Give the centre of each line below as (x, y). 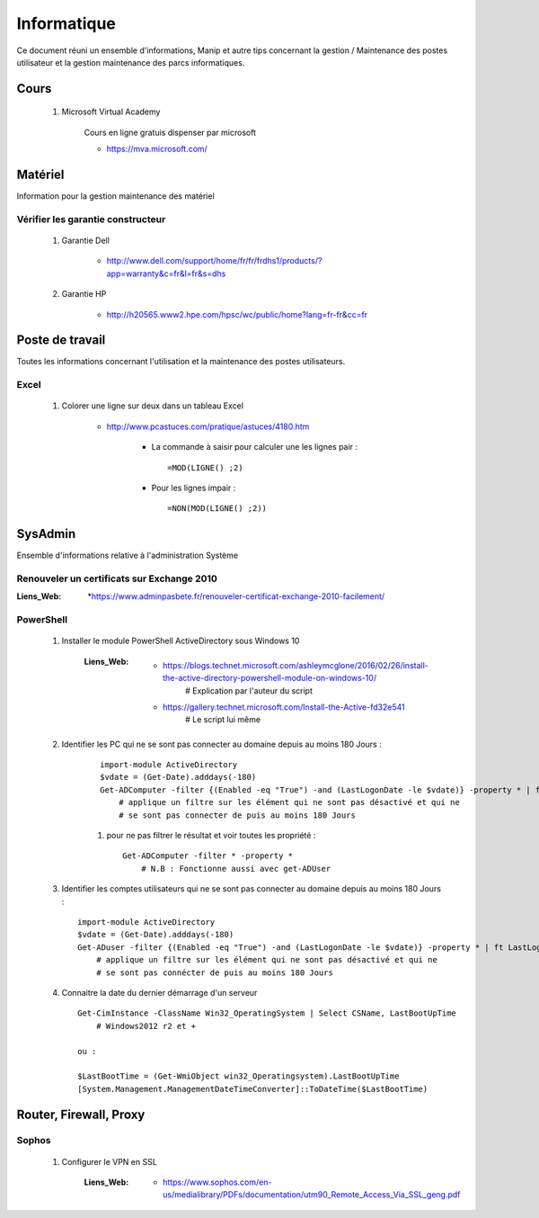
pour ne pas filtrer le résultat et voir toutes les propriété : (211, 836)
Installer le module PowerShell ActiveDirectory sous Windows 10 (181, 641)
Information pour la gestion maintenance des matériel (115, 196)
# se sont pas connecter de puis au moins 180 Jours (237, 815)
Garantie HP (84, 294)
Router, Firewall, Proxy (81, 1114)
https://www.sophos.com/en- (217, 1182)
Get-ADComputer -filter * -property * (208, 856)
